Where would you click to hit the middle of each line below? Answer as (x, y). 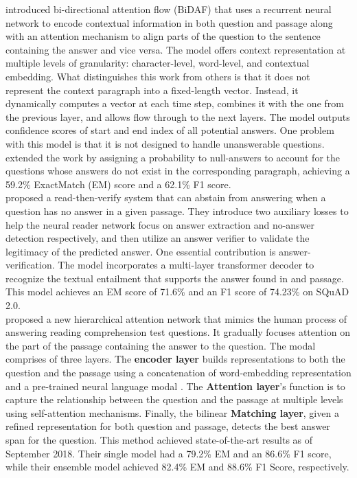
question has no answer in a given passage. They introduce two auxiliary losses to (177, 210)
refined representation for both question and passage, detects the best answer (168, 426)
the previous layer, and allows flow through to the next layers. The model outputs (178, 116)
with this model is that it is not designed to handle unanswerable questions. (165, 143)
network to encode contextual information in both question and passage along (169, 22)
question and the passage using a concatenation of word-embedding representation (178, 373)
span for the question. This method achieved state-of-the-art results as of (159, 440)
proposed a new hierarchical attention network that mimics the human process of (176, 318)
